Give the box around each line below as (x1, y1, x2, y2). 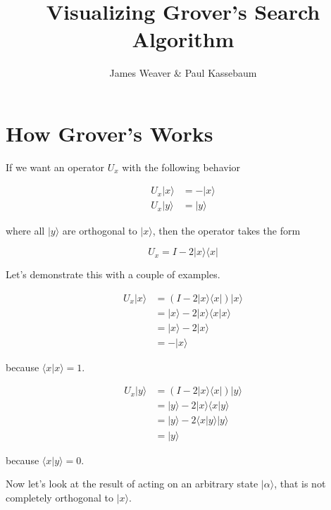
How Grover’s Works (6, 118, 213, 147)
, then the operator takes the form (152, 223, 301, 237)
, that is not (274, 476, 326, 491)
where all (6, 223, 45, 237)
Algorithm (132, 25, 235, 54)
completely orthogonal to (6, 490, 113, 504)
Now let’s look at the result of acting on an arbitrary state (6, 476, 258, 491)
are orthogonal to (62, 223, 137, 237)
